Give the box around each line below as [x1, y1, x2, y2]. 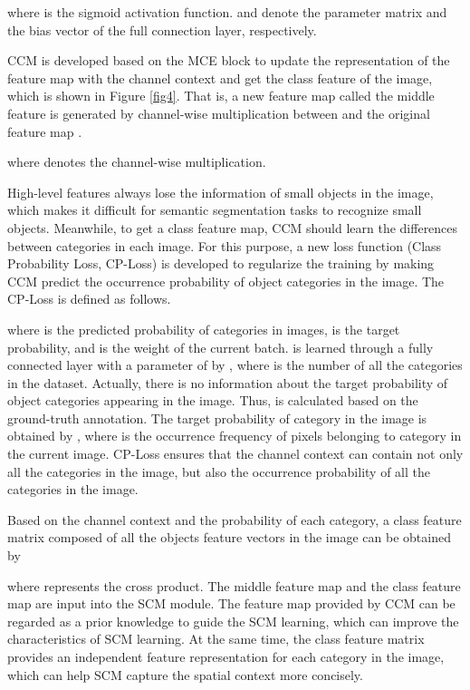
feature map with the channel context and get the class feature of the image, [7, 68, 433, 87]
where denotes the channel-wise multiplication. [7, 152, 266, 171]
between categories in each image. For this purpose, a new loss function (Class [7, 236, 442, 255]
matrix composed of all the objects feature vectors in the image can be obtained [7, 528, 451, 547]
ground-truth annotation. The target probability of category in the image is [7, 408, 427, 427]
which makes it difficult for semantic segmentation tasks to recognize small [7, 200, 422, 219]
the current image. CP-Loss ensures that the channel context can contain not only [7, 444, 464, 463]
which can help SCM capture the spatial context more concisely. [7, 665, 363, 684]
